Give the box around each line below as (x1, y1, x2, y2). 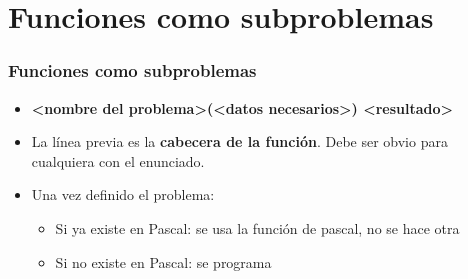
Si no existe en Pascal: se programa (55, 251, 272, 272)
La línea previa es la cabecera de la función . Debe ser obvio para (31, 131, 448, 152)
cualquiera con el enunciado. (31, 150, 205, 171)
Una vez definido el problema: (31, 184, 215, 205)
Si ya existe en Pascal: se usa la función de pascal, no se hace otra (55, 217, 460, 238)
